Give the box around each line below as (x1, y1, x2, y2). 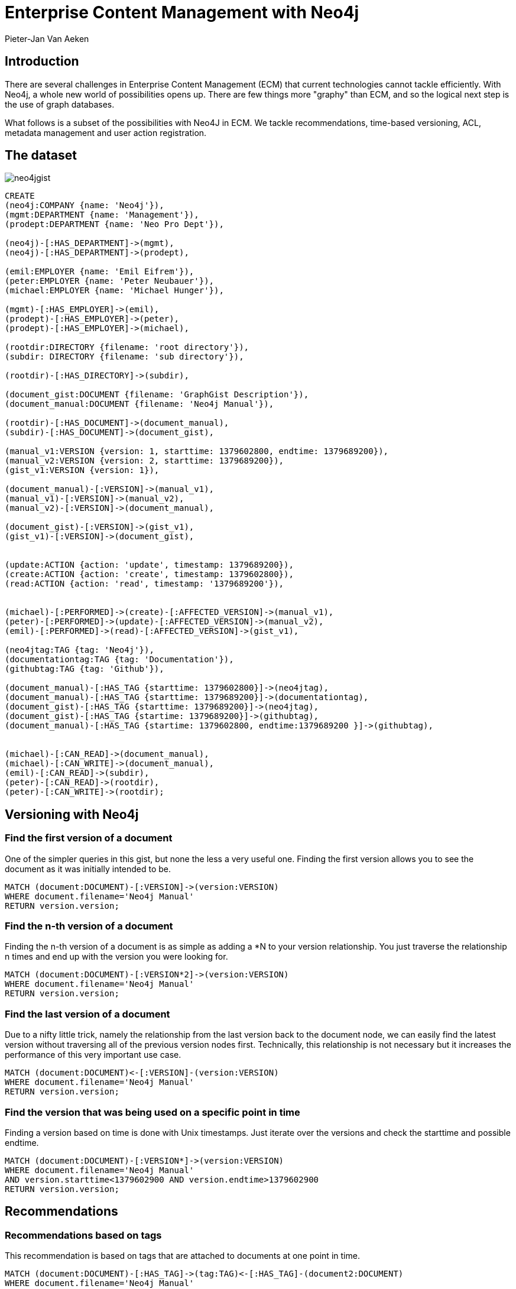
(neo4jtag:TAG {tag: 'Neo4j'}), (5, 645, 154, 655)
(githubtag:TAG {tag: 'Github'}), (5, 664, 164, 674)
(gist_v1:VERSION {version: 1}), (5, 465, 160, 475)
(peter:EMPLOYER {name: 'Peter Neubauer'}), (5, 276, 215, 286)
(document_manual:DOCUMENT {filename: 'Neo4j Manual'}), (5, 399, 274, 409)
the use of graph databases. (5, 99, 115, 109)
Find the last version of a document (5, 1008, 170, 1020)
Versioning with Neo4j (5, 807, 139, 822)
